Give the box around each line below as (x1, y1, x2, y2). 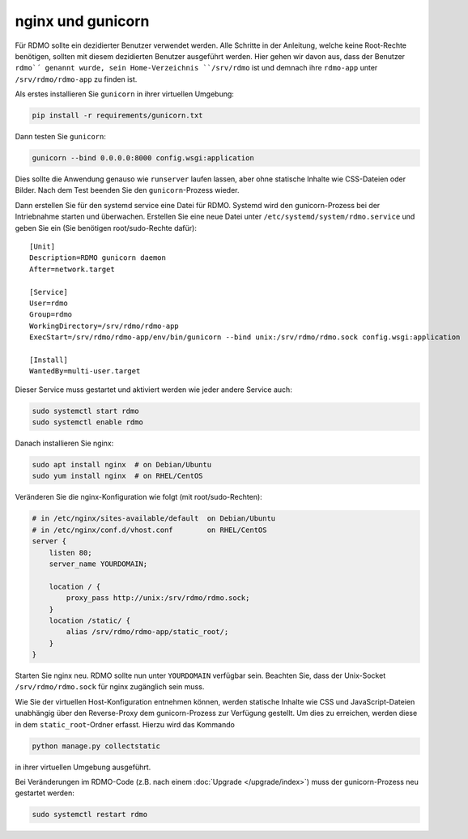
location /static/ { (49, 615, 131, 625)
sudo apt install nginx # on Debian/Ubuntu (32, 460, 212, 470)
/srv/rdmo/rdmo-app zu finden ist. (15, 74, 138, 84)
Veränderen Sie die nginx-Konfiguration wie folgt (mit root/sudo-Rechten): (15, 492, 262, 502)
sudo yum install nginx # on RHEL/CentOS (32, 471, 203, 481)
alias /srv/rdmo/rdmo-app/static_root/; (66, 628, 229, 637)
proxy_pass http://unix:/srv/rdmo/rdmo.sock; (66, 594, 250, 603)
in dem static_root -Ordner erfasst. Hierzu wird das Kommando (15, 719, 235, 729)
